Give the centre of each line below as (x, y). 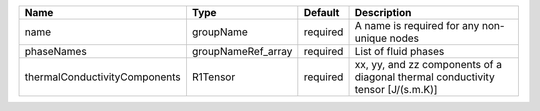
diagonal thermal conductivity (424, 77)
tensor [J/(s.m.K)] (396, 89)
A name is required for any (417, 25)
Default (321, 12)
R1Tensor (213, 77)
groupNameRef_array (242, 51)
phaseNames (55, 51)
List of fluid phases (399, 51)
